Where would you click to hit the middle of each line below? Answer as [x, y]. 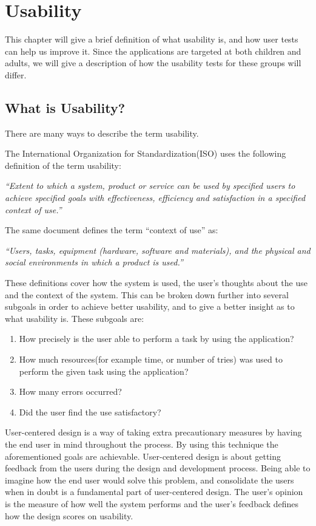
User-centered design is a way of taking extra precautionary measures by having [153, 432]
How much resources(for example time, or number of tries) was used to [151, 359]
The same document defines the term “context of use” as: [112, 230]
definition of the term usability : [63, 165]
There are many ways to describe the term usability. [102, 133]
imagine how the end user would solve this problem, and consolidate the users [150, 480]
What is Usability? [65, 107]
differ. [16, 74]
